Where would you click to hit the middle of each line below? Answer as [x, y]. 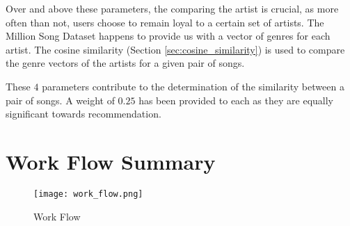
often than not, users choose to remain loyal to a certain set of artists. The [165, 22]
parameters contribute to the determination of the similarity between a [193, 86]
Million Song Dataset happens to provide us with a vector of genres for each [168, 36]
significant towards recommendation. [83, 114]
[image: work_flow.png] [88, 194]
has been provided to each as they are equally [236, 100]
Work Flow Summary [111, 161]
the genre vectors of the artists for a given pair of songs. [125, 63]
